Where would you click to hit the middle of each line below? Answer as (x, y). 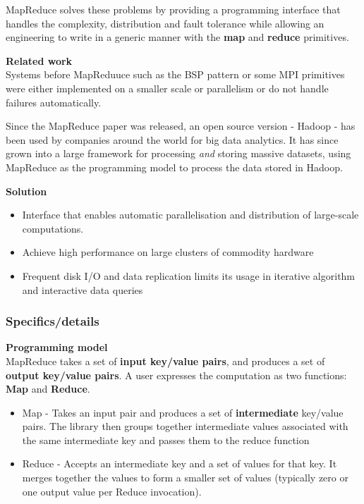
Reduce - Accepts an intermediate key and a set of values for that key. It (180, 463)
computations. (53, 228)
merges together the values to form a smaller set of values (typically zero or (185, 478)
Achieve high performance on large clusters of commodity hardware (168, 252)
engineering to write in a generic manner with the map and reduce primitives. (177, 37)
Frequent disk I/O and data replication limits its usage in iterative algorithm (189, 275)
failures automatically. (54, 102)
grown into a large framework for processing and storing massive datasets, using (178, 153)
